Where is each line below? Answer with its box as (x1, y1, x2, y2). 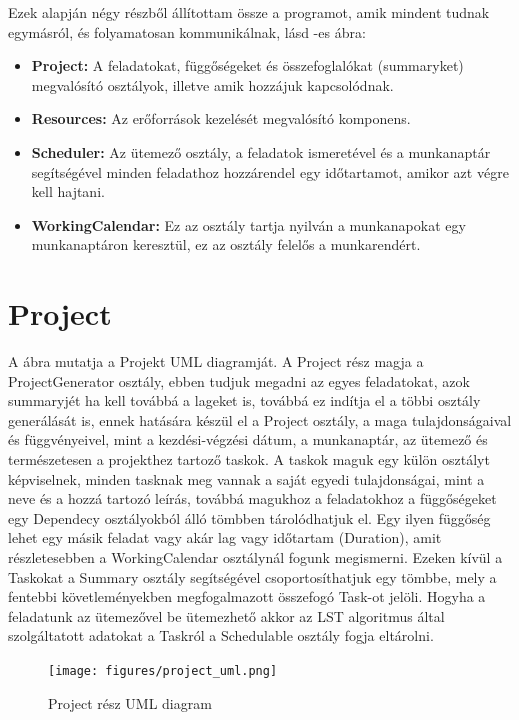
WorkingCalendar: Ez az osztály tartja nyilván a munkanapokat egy (31, 214, 466, 235)
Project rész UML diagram (48, 692, 212, 713)
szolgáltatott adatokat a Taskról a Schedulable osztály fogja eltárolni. (8, 625, 434, 646)
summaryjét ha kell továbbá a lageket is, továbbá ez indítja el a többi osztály (8, 390, 481, 411)
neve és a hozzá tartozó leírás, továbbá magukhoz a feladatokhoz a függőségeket (8, 488, 497, 509)
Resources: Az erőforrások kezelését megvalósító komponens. (31, 108, 411, 129)
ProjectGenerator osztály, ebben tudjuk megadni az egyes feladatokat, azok (8, 370, 470, 391)
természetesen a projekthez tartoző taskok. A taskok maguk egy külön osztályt (8, 449, 490, 470)
